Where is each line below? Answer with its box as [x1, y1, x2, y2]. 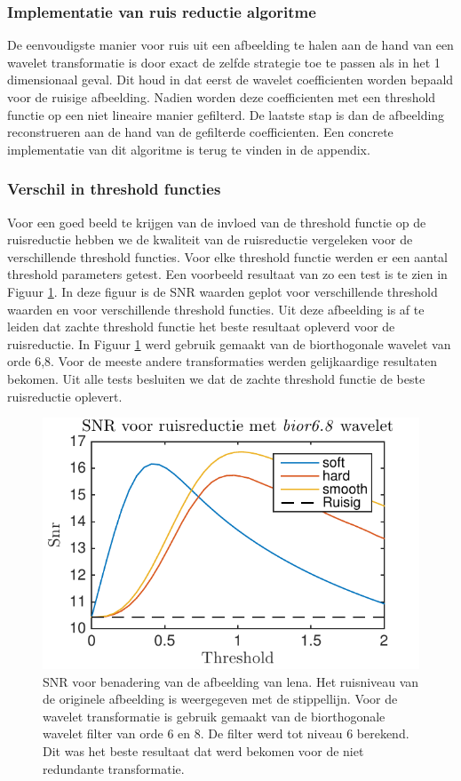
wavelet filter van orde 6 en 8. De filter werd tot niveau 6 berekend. [43, 724, 409, 743]
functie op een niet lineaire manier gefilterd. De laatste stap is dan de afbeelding [7, 105, 445, 124]
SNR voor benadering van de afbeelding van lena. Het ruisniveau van [43, 672, 419, 690]
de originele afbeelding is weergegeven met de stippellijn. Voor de [43, 689, 398, 708]
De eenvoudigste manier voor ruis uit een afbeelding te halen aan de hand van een [7, 36, 454, 54]
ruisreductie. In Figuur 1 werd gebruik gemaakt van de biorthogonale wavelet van [7, 334, 451, 353]
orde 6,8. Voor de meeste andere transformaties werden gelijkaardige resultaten [7, 352, 437, 371]
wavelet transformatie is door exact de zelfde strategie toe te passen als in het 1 [7, 52, 441, 71]
